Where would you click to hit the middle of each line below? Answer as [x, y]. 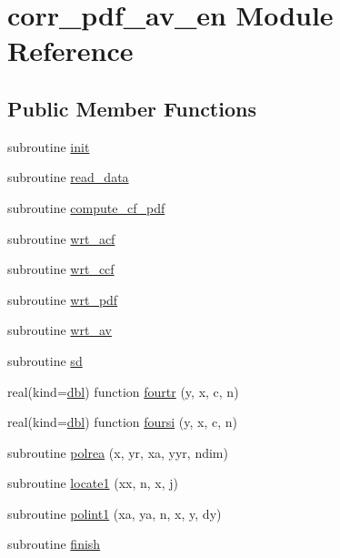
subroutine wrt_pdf [63, 299]
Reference [70, 51]
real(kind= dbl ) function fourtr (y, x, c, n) [123, 391]
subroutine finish [54, 544]
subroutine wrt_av [60, 330]
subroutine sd [45, 360]
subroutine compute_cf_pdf [86, 207]
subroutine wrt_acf [61, 238]
